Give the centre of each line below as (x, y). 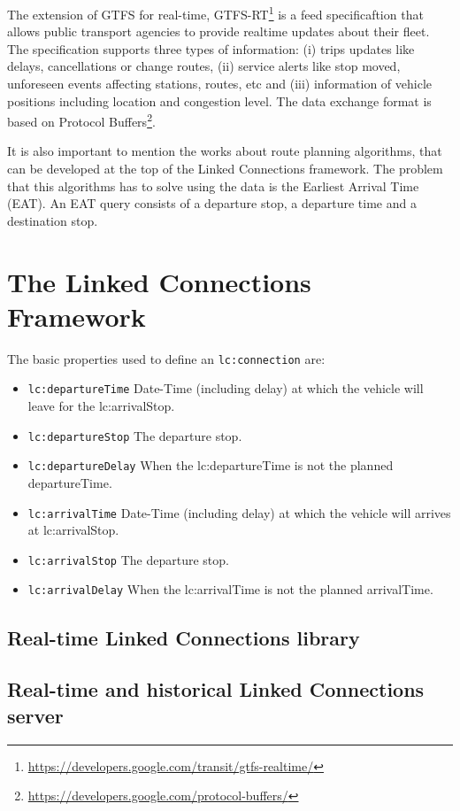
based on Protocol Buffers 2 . (81, 120)
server (35, 715)
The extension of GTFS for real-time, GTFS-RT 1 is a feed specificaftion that (215, 13)
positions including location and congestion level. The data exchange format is (219, 100)
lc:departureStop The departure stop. (135, 435)
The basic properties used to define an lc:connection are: (166, 358)
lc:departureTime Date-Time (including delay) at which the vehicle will (226, 388)
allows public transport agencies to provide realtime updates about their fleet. (218, 31)
